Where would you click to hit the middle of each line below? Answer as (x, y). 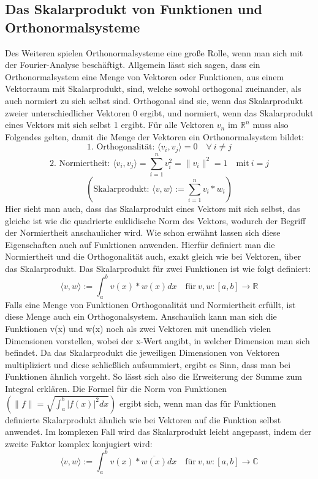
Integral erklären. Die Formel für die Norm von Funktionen (116, 388)
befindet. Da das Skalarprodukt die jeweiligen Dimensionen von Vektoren (142, 353)
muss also (271, 125)
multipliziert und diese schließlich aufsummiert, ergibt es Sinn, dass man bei (148, 364)
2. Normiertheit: (80, 163)
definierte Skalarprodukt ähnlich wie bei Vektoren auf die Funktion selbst (143, 419)
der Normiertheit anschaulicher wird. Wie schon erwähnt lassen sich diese (143, 232)
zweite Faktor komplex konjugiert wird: (79, 443)
